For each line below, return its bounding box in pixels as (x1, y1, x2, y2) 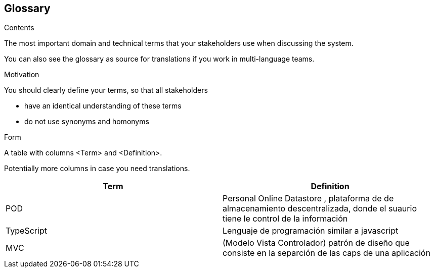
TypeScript (6, 226, 47, 236)
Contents (4, 23, 34, 32)
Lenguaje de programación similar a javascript (223, 226, 399, 236)
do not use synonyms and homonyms (24, 117, 149, 126)
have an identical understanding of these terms (24, 101, 182, 111)
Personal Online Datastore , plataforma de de (223, 193, 394, 204)
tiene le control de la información (223, 213, 348, 224)
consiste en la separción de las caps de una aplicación (223, 248, 430, 258)
